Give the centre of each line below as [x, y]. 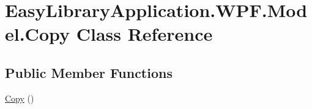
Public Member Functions [89, 72]
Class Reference [144, 34]
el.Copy [37, 34]
